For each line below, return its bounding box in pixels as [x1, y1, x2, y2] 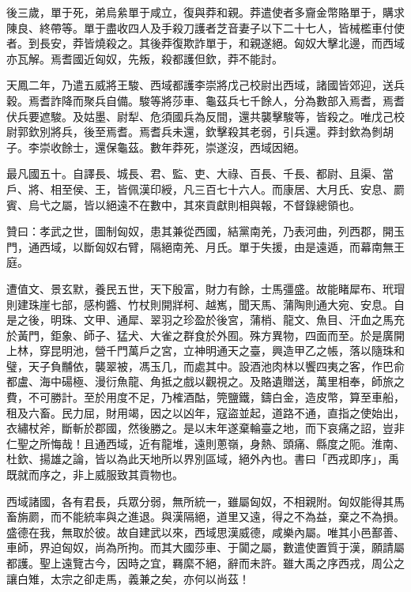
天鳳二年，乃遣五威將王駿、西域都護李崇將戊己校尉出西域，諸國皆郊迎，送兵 [6, 77, 405, 93]
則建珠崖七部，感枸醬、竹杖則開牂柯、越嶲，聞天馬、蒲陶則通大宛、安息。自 [6, 296, 405, 312]
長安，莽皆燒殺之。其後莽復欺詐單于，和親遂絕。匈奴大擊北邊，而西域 [39, 35, 405, 51]
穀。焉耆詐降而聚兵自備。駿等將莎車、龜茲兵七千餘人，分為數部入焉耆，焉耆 [6, 92, 405, 108]
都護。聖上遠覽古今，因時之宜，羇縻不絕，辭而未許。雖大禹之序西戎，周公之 [6, 555, 405, 571]
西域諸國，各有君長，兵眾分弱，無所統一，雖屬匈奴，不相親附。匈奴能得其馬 [6, 492, 405, 509]
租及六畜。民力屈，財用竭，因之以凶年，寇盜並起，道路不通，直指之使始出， [6, 404, 405, 420]
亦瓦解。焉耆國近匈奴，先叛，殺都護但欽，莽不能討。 [6, 50, 283, 66]
